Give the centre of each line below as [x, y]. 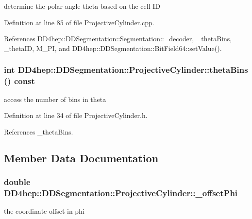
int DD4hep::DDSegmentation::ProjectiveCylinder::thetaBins [126, 70]
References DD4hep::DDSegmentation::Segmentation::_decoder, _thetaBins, [118, 39]
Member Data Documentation [81, 158]
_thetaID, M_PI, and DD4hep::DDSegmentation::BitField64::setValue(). [113, 48]
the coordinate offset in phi [44, 211]
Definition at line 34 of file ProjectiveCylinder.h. [76, 115]
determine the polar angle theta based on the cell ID [82, 6]
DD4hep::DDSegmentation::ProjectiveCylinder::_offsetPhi [121, 193]
